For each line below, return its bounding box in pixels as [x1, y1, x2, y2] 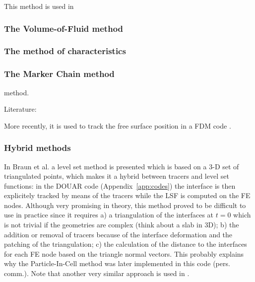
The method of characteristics [4, 45, 126, 57]
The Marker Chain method [4, 68, 115, 80]
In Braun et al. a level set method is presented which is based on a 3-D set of [4, 161, 239, 171]
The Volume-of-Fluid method [4, 22, 124, 34]
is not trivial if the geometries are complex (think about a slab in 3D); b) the [4, 219, 239, 230]
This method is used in [4, 1, 74, 11]
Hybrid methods [4, 141, 71, 154]
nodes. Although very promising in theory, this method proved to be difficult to [4, 200, 246, 210]
